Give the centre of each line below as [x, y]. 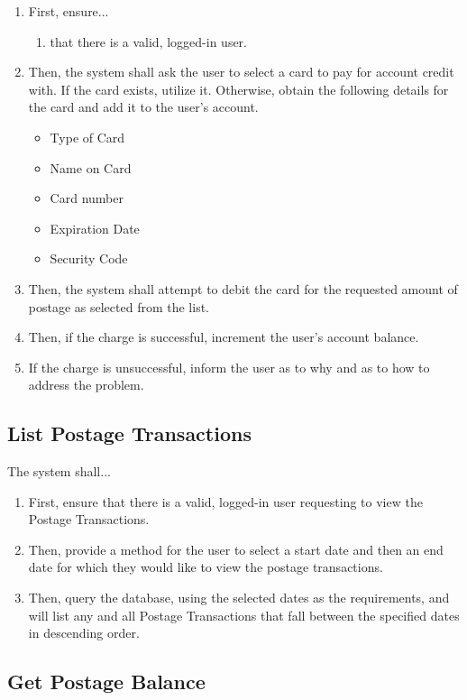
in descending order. [84, 633]
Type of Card [87, 137]
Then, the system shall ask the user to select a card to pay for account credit [241, 72]
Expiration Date [95, 228]
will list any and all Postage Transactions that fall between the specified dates [244, 615]
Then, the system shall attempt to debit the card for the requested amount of [243, 288]
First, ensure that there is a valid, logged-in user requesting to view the [225, 501]
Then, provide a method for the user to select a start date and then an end [236, 549]
